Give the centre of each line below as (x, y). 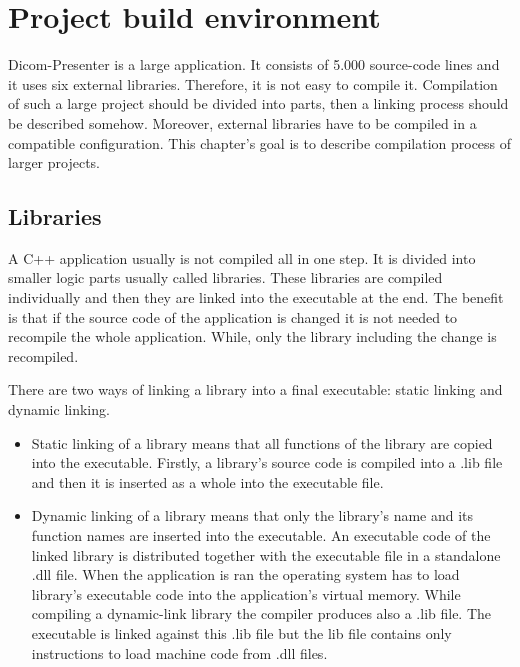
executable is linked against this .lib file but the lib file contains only (241, 632)
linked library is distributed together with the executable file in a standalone (266, 554)
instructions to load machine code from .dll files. (179, 652)
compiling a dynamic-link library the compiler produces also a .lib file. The (261, 613)
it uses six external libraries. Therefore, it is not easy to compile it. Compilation (253, 83)
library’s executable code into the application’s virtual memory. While (246, 593)
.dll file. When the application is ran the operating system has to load (245, 574)
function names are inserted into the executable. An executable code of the (261, 535)
